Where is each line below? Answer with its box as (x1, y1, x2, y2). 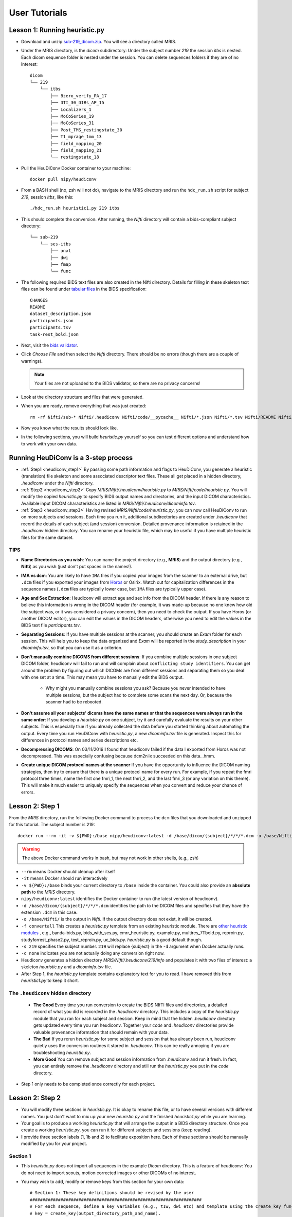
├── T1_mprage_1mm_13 (50, 134, 102, 140)
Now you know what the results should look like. (21, 425, 118, 431)
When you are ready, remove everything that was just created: (21, 403, 146, 409)
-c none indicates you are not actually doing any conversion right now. (21, 950, 165, 956)
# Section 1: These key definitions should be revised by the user (30, 1190, 194, 1196)
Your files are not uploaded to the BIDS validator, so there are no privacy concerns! (34, 380, 201, 387)
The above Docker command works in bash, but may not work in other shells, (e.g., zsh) (22, 855, 199, 861)
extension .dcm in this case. (21, 909, 78, 915)
